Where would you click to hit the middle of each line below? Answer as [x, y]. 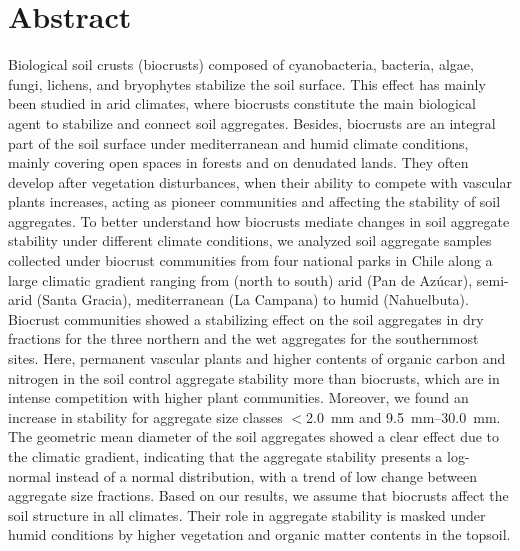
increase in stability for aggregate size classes [145, 416]
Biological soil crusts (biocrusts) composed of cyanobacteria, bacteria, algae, [241, 64]
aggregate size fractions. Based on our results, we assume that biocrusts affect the [258, 495]
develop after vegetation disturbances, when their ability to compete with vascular [260, 181]
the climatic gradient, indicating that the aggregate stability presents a [225, 456]
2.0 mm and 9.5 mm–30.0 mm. [403, 416]
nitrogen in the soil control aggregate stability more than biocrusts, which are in [254, 377]
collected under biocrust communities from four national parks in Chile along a [250, 260]
